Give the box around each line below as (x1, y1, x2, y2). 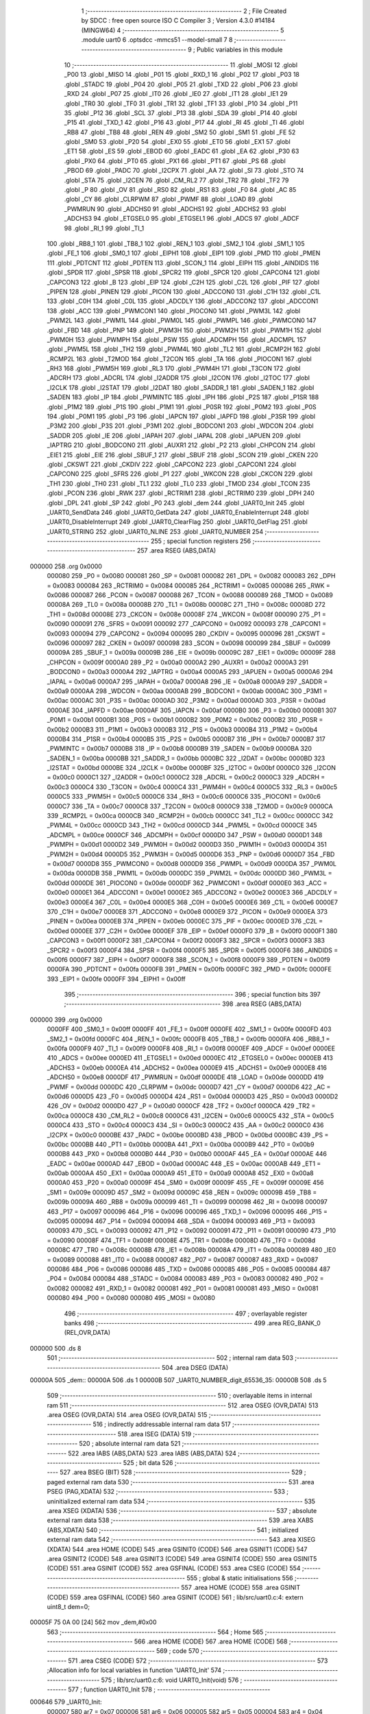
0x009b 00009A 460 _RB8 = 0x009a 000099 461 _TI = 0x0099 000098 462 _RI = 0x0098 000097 (47, 1198, 328, 1206)
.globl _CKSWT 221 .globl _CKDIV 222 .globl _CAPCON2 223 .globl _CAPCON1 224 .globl (47, 460, 297, 468)
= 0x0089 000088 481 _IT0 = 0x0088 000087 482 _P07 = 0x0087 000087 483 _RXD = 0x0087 (47, 1255, 319, 1264)
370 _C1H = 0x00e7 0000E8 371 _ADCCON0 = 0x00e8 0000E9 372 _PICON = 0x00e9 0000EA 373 (47, 907, 328, 915)
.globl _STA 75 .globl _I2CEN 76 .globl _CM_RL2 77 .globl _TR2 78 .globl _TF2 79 (64, 176, 289, 184)
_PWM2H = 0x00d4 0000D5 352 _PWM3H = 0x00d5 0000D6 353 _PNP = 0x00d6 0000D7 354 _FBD (47, 850, 335, 858)
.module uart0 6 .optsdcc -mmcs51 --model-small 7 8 (81, 36, 233, 44)
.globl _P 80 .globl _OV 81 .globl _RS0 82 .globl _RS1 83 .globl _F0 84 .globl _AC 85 (64, 186, 297, 194)
